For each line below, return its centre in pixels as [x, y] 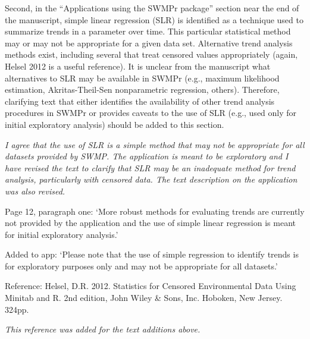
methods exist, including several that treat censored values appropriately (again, [151, 54]
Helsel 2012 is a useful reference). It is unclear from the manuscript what [138, 66]
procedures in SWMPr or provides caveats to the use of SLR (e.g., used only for [151, 113]
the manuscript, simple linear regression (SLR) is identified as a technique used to [154, 19]
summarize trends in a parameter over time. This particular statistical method [148, 31]
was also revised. [35, 191]
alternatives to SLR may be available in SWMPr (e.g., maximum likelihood [142, 78]
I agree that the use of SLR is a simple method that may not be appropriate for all [155, 144]
